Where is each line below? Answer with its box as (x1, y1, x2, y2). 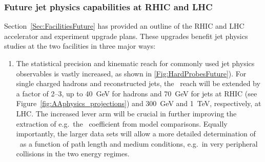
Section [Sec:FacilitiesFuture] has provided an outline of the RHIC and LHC (4, 21, 244, 31)
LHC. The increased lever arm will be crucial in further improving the (16, 108, 237, 118)
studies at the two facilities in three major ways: (4, 40, 156, 51)
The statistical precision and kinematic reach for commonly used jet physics (16, 58, 255, 68)
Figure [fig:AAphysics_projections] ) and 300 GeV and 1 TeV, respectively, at (16, 98, 261, 109)
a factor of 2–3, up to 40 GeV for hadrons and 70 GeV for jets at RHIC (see (16, 88, 257, 98)
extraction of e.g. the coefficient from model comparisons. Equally (16, 118, 228, 129)
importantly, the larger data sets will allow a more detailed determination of (16, 128, 256, 139)
